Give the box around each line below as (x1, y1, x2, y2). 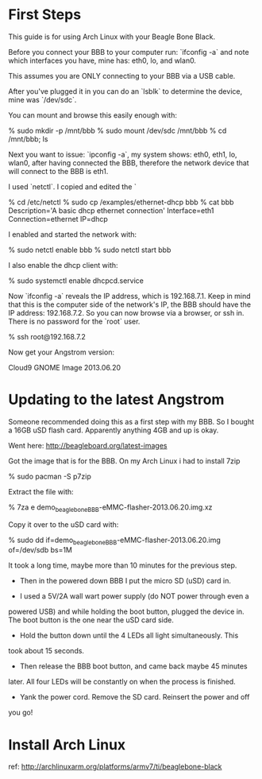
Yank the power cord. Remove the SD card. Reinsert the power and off (19, 692, 250, 702)
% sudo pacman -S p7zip (8, 471, 91, 481)
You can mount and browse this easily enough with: (8, 110, 177, 120)
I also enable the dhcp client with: (8, 260, 118, 269)
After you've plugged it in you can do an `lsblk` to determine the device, (8, 86, 243, 96)
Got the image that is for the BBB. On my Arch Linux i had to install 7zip (8, 455, 241, 466)
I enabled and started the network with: (8, 229, 137, 239)
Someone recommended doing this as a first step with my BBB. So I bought (8, 417, 254, 426)
